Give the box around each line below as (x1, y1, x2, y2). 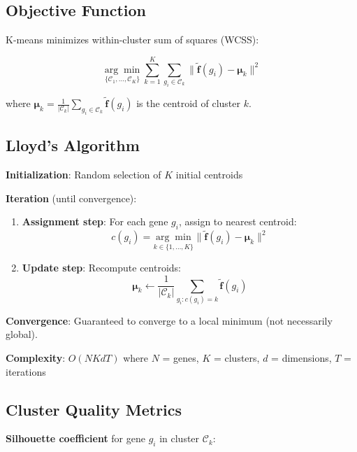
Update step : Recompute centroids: (22, 260, 181, 275)
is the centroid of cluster (136, 96, 241, 111)
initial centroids (175, 167, 243, 182)
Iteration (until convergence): (6, 190, 137, 205)
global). (6, 327, 38, 341)
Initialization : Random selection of (6, 167, 161, 182)
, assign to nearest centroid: (178, 214, 297, 229)
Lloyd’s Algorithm (6, 134, 140, 156)
